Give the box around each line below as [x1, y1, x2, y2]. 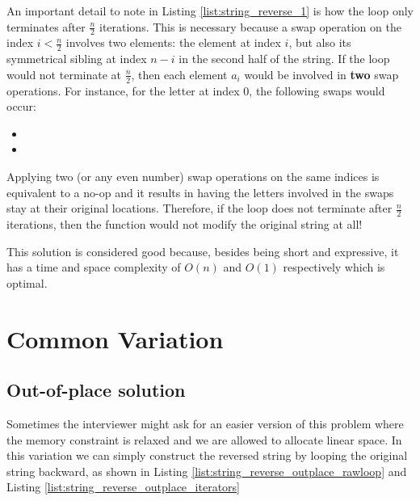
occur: [6, 98, 36, 115]
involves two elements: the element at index [65, 34, 281, 51]
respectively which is [283, 259, 385, 276]
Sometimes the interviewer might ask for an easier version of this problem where [6, 415, 404, 432]
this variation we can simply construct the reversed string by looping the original [6, 447, 408, 464]
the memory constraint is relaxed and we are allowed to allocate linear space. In [6, 431, 402, 448]
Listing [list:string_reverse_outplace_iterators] [6, 478, 240, 495]
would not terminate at [6, 65, 121, 82]
